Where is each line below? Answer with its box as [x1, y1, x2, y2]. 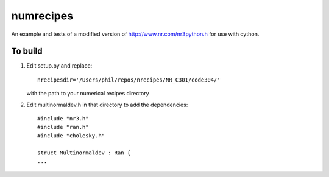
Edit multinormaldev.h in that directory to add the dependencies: [26, 101, 188, 108]
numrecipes [11, 9, 73, 23]
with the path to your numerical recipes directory [26, 90, 149, 97]
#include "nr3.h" [37, 116, 89, 122]
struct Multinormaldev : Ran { [37, 149, 131, 156]
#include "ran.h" [37, 123, 89, 131]
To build [11, 46, 43, 57]
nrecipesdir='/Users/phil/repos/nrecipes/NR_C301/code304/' [37, 76, 221, 83]
